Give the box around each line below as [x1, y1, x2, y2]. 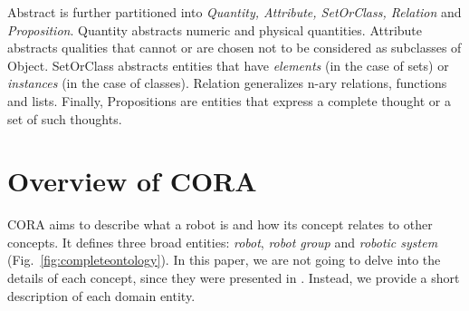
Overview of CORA [7, 162, 257, 199]
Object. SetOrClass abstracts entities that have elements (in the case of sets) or [7, 55, 449, 74]
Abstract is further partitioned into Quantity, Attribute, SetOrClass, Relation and [7, 3, 462, 21]
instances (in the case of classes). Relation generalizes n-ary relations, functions [7, 73, 447, 92]
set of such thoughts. [7, 109, 122, 128]
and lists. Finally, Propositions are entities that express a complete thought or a [7, 91, 451, 110]
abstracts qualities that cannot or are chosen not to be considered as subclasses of [7, 38, 462, 57]
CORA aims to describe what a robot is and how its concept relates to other [7, 215, 433, 234]
